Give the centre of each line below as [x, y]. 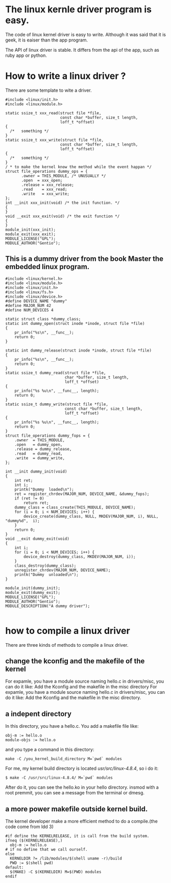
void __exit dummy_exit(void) [38, 539]
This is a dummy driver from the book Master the [84, 259]
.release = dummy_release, [43, 449]
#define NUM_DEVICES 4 [29, 310]
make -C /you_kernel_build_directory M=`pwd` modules [64, 759]
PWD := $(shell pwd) [32, 863]
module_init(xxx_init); [31, 230]
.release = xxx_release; [47, 185]
